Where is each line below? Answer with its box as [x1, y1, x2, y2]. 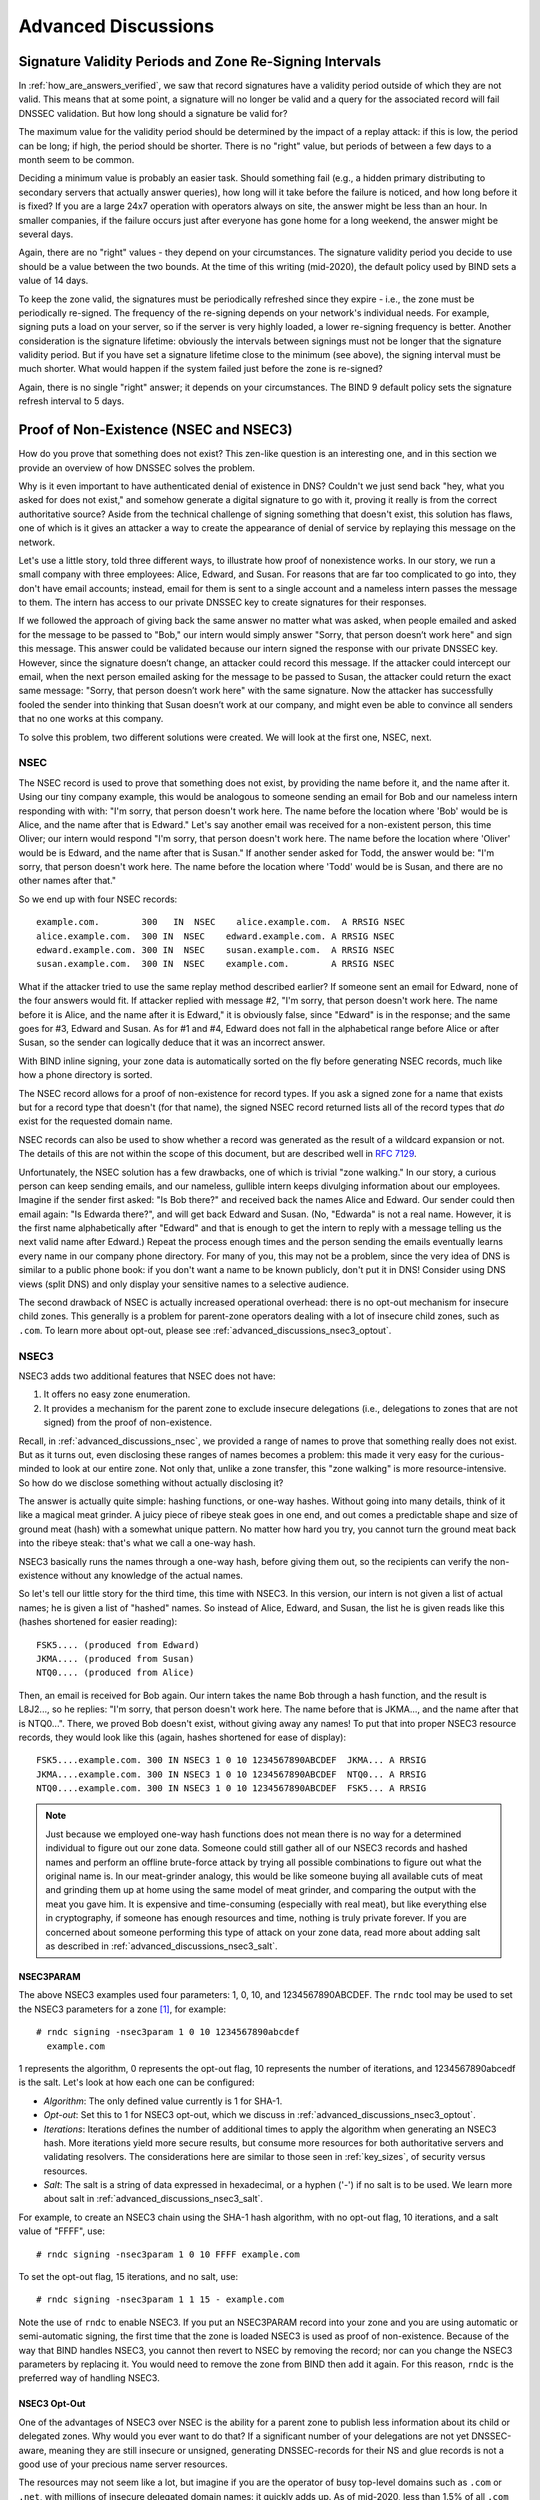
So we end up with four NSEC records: [18, 893, 178, 905]
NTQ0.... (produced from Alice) [36, 1667, 195, 1679]
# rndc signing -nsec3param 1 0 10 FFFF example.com [36, 2248, 300, 2260]
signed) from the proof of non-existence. [43, 1416, 212, 1429]
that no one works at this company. [18, 713, 164, 725]
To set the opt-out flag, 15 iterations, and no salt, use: [18, 2271, 239, 2283]
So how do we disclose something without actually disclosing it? [18, 1476, 284, 1489]
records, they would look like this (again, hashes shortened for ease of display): [18, 1731, 347, 1743]
